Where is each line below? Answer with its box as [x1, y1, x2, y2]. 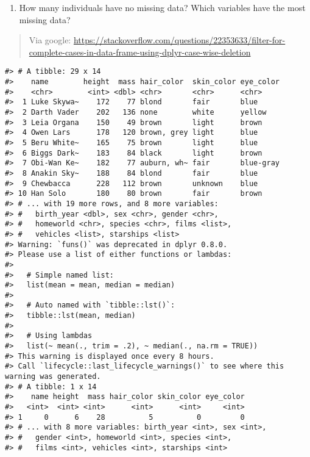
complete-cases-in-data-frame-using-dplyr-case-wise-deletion [29, 45, 251, 58]
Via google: [29, 34, 71, 46]
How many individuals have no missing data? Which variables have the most [19, 1, 306, 13]
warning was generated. [5, 372, 101, 381]
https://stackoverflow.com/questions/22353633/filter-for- [73, 34, 286, 46]
